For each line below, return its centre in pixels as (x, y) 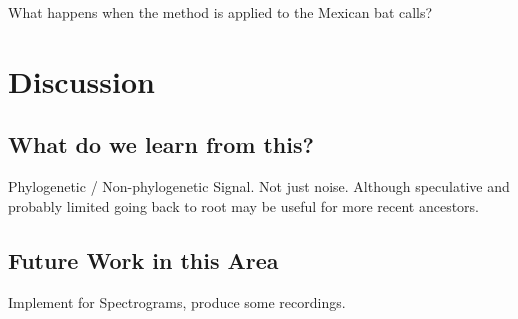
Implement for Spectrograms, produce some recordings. (177, 301)
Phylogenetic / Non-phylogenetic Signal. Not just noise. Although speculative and (259, 186)
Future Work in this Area (143, 259)
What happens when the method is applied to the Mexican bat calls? (220, 12)
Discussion (81, 80)
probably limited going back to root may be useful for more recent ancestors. (244, 205)
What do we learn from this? (161, 144)
